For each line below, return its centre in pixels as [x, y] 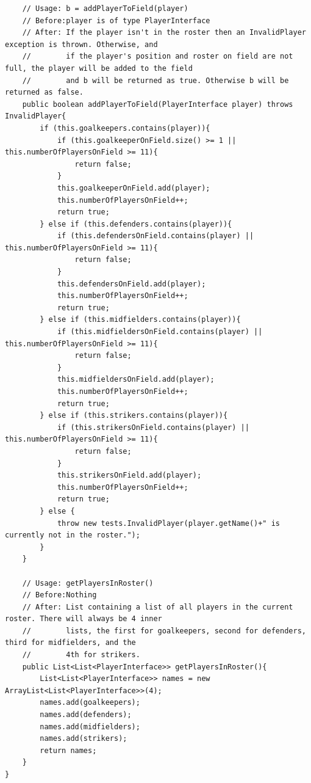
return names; [68, 750]
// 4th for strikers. [81, 655]
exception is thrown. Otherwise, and [81, 44]
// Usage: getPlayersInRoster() [88, 583]
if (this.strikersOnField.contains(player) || [153, 427]
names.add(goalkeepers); [90, 703]
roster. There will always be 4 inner [84, 619]
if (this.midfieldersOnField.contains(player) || [160, 332]
